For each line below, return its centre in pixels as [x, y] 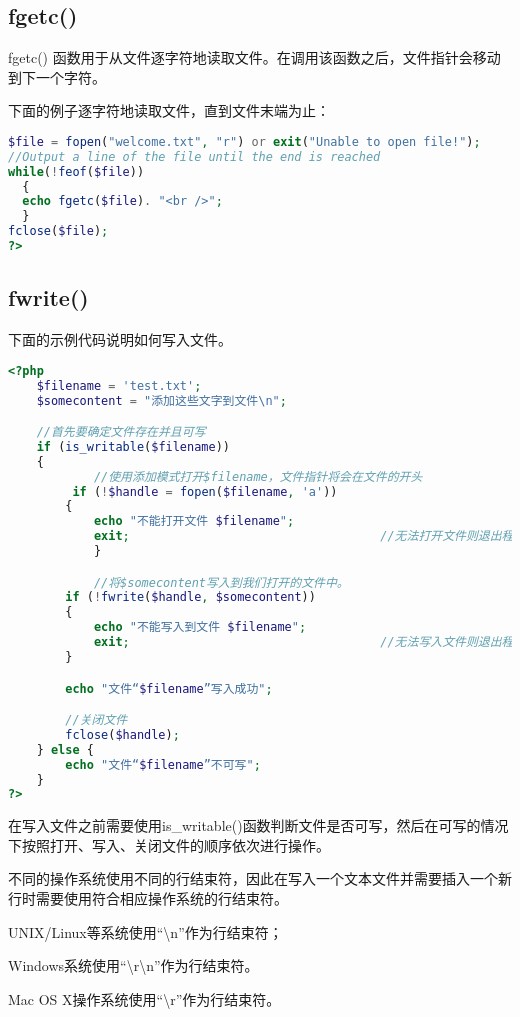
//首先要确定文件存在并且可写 [121, 432]
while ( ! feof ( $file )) [76, 171]
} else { [65, 749]
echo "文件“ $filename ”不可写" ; [163, 764]
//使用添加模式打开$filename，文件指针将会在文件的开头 [258, 476]
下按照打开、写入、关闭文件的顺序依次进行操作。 [169, 844]
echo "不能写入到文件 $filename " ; [200, 627]
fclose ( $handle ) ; [122, 734]
